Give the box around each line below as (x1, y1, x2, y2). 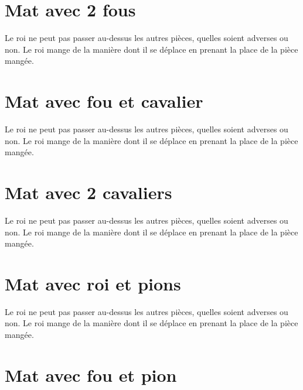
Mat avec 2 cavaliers (5, 180, 172, 204)
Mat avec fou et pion (5, 362, 177, 386)
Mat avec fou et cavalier (5, 89, 203, 113)
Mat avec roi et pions (5, 271, 181, 295)
